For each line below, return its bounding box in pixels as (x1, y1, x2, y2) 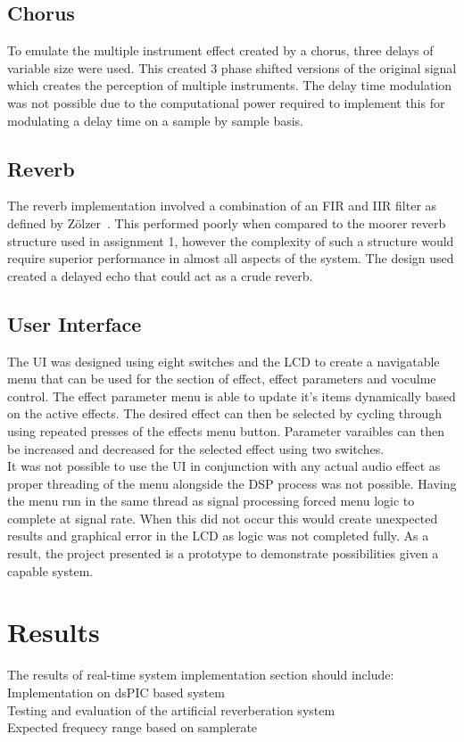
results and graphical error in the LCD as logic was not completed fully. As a (7, 526, 429, 545)
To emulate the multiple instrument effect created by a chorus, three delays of (7, 41, 434, 60)
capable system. (7, 561, 94, 580)
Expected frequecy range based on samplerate (7, 718, 258, 737)
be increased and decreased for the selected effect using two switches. (7, 439, 385, 458)
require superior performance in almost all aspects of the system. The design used (7, 249, 454, 268)
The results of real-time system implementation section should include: (7, 665, 394, 684)
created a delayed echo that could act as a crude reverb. (7, 266, 313, 284)
